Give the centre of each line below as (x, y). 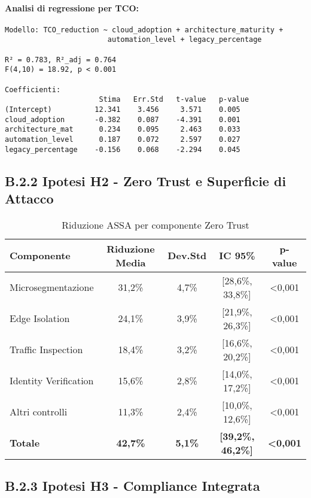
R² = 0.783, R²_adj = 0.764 (61, 60)
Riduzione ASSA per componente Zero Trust (155, 224)
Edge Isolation (40, 318)
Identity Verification (52, 381)
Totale (25, 443)
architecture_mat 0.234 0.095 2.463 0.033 (123, 130)
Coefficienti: (33, 89)
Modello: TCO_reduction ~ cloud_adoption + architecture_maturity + (144, 30)
